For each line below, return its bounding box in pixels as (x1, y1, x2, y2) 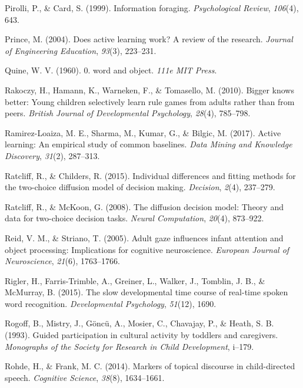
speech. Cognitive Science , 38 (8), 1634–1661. (5, 371, 165, 383)
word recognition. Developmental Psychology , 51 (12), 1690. (5, 297, 217, 309)
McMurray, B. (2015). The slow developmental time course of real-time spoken (5, 286, 288, 298)
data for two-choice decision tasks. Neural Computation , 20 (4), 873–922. (5, 212, 264, 224)
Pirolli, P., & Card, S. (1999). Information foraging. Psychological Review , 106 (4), (5, 2, 299, 14)
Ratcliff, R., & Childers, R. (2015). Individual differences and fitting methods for (5, 169, 296, 181)
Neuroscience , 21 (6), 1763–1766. (5, 255, 120, 267)
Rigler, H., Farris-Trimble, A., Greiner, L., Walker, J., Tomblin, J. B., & (5, 274, 265, 286)
